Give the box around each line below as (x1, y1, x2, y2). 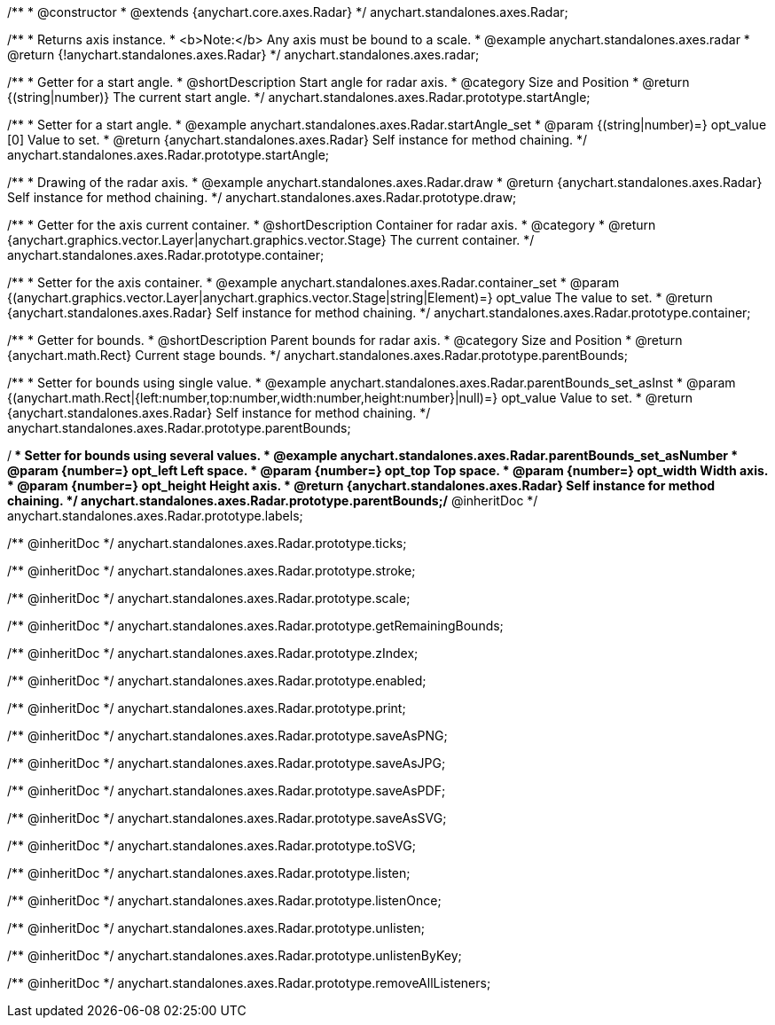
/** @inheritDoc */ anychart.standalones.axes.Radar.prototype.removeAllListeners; (7, 975, 491, 990)
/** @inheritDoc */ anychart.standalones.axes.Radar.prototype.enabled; (7, 673, 427, 688)
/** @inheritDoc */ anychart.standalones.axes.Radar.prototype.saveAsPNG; (7, 728, 448, 743)
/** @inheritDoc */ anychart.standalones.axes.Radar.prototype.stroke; (7, 563, 416, 578)
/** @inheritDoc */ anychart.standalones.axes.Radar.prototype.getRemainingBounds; (7, 618, 504, 633)
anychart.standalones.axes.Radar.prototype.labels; (7, 508, 303, 523)
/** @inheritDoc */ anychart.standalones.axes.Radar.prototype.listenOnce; (7, 893, 442, 908)
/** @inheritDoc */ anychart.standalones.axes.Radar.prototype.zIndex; (7, 646, 419, 661)
